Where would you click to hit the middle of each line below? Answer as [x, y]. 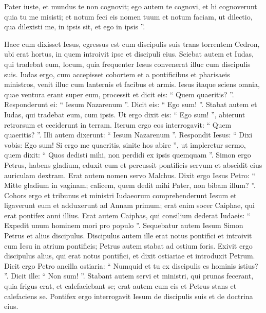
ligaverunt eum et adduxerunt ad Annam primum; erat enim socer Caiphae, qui [129, 205]
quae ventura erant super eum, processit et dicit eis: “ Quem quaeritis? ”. [119, 94]
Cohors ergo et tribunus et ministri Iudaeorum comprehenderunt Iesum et [120, 195]
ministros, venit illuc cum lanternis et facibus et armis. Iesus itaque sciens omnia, [132, 84]
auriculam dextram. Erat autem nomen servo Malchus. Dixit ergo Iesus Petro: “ [130, 175]
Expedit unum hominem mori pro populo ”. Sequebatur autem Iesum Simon [124, 225]
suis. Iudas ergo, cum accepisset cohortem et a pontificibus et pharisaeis [117, 74]
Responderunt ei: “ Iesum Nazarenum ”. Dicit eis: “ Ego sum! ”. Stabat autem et [131, 104]
